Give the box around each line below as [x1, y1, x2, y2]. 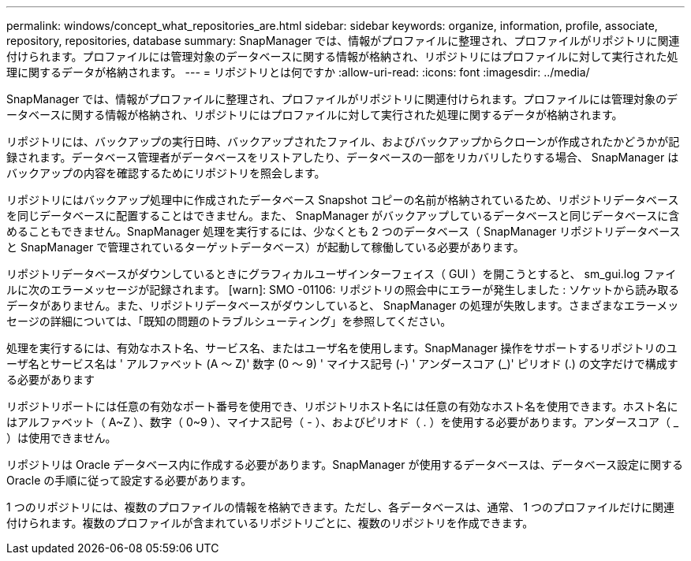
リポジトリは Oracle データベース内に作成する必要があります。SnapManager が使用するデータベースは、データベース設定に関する [6, 458, 684, 471]
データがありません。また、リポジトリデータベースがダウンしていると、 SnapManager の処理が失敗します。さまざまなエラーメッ [6, 299, 679, 312]
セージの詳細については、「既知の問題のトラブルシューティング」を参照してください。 [6, 314, 452, 328]
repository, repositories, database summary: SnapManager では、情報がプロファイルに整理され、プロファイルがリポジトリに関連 [6, 34, 680, 47]
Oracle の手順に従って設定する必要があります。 [6, 474, 252, 487]
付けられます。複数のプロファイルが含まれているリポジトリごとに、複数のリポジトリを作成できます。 [6, 516, 534, 529]
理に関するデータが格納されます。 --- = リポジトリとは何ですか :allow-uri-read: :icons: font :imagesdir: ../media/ [6, 65, 590, 79]
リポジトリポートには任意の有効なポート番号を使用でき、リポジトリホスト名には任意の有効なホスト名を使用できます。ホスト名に [6, 399, 678, 413]
